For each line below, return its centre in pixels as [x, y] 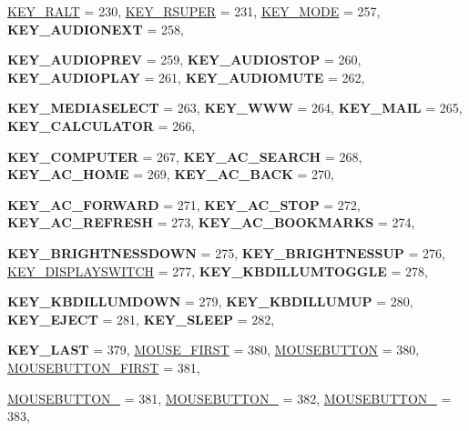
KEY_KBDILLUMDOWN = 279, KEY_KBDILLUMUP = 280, [210, 301]
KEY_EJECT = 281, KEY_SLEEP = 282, [141, 319]
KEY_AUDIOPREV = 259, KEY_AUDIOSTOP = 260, [184, 60]
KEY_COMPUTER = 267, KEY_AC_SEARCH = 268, [185, 156]
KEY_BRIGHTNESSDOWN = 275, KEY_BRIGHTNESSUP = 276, [226, 252]
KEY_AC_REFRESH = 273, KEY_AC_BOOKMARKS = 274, [211, 222]
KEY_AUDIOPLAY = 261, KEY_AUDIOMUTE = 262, [186, 77]
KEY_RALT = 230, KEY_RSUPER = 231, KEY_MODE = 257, [194, 11]
